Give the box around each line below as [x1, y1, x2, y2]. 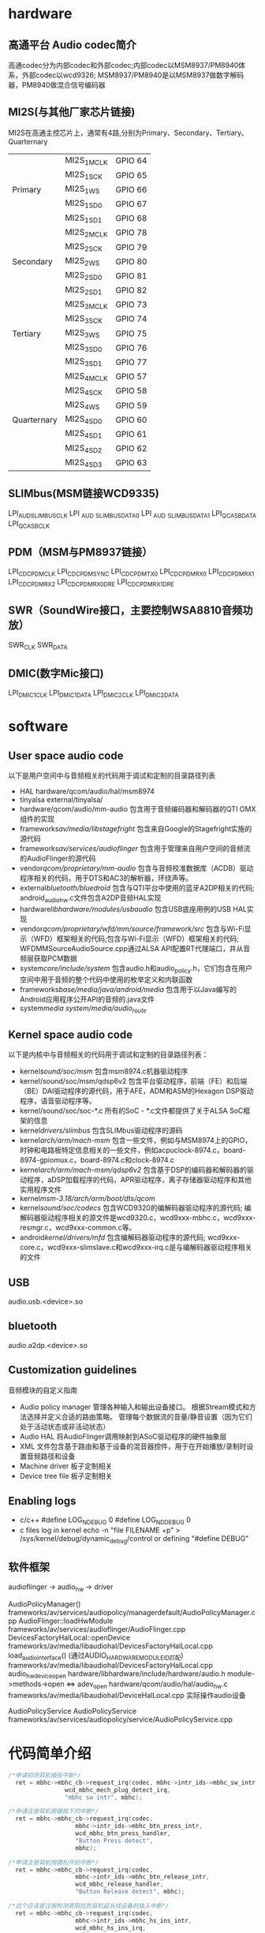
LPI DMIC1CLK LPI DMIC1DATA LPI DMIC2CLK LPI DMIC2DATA [8, 688, 179, 699]
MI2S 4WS [65, 399, 100, 412]
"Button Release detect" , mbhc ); [75, 1888, 185, 1896]
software [8, 718, 69, 736]
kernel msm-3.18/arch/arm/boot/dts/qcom [19, 1194, 155, 1203]
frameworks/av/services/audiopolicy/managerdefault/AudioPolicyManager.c [8, 1607, 256, 1617]
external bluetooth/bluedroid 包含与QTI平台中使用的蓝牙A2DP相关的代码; [19, 883, 255, 892]
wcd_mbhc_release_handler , [75, 1880, 164, 1889]
